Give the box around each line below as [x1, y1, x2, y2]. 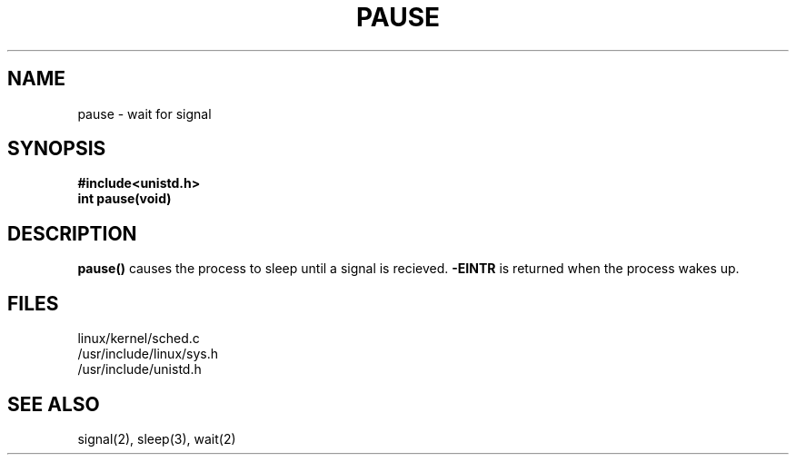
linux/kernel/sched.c [77, 330, 200, 347]
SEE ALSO [7, 392, 100, 416]
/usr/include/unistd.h [77, 361, 202, 378]
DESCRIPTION [7, 221, 137, 245]
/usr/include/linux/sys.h [77, 346, 219, 362]
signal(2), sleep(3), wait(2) [77, 430, 236, 447]
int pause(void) [77, 191, 172, 207]
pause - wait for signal [77, 105, 212, 122]
